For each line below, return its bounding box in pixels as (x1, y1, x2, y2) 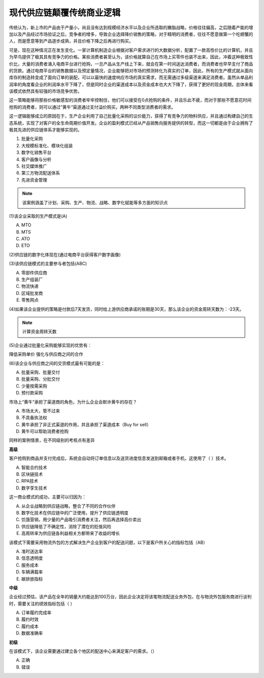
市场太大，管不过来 (21, 408, 60, 413)
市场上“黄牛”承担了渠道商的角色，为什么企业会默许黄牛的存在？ (9, 399, 137, 405)
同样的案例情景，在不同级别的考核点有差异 (9, 437, 95, 443)
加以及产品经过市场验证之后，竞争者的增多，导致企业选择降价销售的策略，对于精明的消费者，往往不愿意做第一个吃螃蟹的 (9, 31, 253, 37)
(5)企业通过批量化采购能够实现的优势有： (9, 342, 92, 348)
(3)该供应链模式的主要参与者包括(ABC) (9, 261, 88, 266)
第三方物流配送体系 (21, 170, 60, 176)
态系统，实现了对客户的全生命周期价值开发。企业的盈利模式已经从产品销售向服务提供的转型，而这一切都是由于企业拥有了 (9, 120, 253, 126)
